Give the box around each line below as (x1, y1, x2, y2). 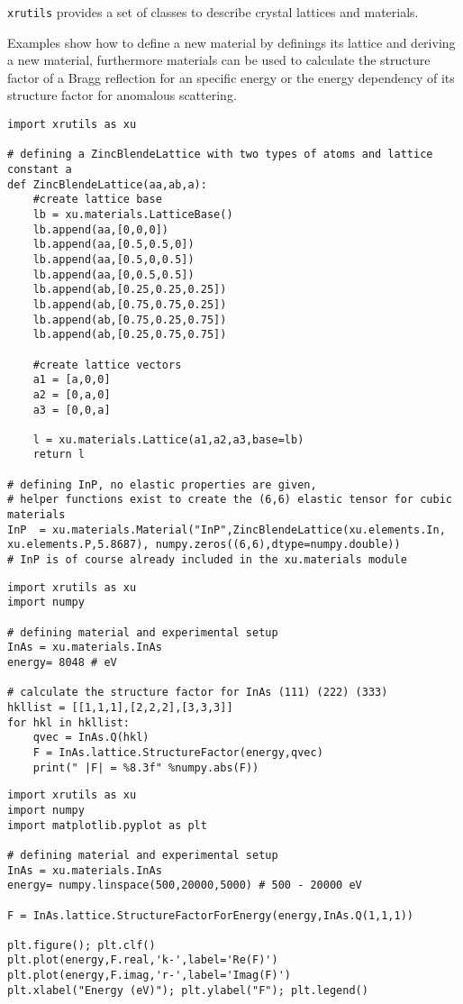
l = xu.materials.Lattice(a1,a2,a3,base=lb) (32, 433, 304, 446)
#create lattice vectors (32, 358, 182, 371)
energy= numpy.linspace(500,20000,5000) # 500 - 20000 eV (7, 879, 362, 892)
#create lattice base (32, 193, 162, 206)
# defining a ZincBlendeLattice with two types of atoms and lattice (7, 148, 433, 161)
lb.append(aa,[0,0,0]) (32, 223, 168, 236)
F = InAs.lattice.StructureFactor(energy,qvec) (32, 745, 323, 759)
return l (32, 448, 85, 461)
